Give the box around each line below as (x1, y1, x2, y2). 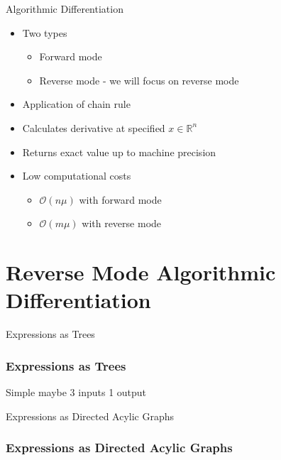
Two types (22, 25, 67, 40)
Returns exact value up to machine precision (22, 144, 216, 159)
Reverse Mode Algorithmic (6, 258, 276, 287)
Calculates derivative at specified (22, 120, 165, 135)
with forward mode (79, 192, 162, 207)
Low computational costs (22, 168, 131, 183)
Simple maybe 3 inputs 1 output (6, 385, 147, 400)
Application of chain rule (22, 97, 131, 111)
